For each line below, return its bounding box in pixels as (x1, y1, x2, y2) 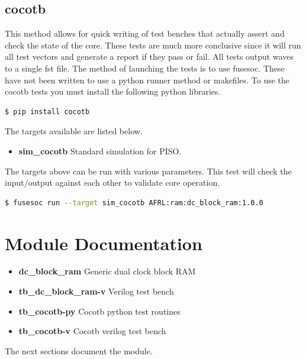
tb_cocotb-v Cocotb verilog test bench (18, 325, 166, 337)
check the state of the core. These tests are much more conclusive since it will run (5, 38, 301, 51)
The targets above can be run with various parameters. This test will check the (5, 164, 292, 177)
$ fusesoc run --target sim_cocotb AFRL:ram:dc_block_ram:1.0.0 (5, 198, 263, 207)
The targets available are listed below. (5, 125, 143, 137)
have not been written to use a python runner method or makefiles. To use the (5, 73, 290, 86)
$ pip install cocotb (5, 107, 90, 116)
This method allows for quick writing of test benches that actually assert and (5, 27, 285, 40)
